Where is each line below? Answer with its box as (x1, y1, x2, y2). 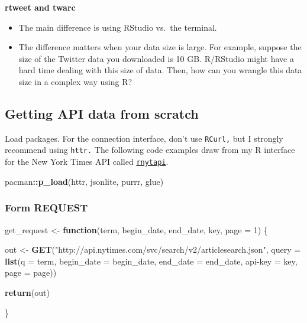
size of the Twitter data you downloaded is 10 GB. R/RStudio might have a (18, 52, 294, 64)
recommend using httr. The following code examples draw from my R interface (5, 143, 295, 156)
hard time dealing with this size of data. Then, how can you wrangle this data (18, 64, 302, 76)
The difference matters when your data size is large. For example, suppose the (18, 41, 302, 53)
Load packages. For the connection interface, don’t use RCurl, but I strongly (5, 132, 283, 144)
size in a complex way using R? (18, 75, 133, 87)
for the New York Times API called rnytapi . (5, 155, 169, 168)
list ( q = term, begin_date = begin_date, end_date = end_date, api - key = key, (5, 255, 298, 267)
